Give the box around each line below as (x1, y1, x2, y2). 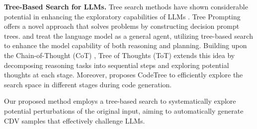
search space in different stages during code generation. (4, 79, 172, 89)
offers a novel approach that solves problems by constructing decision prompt (4, 21, 240, 31)
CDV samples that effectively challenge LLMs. (4, 115, 145, 126)
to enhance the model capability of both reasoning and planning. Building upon (4, 40, 247, 51)
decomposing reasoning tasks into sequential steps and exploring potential (4, 60, 229, 70)
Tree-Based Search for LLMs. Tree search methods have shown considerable (4, 1, 248, 11)
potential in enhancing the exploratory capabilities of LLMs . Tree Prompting (4, 11, 241, 21)
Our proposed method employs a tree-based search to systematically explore (4, 96, 236, 106)
